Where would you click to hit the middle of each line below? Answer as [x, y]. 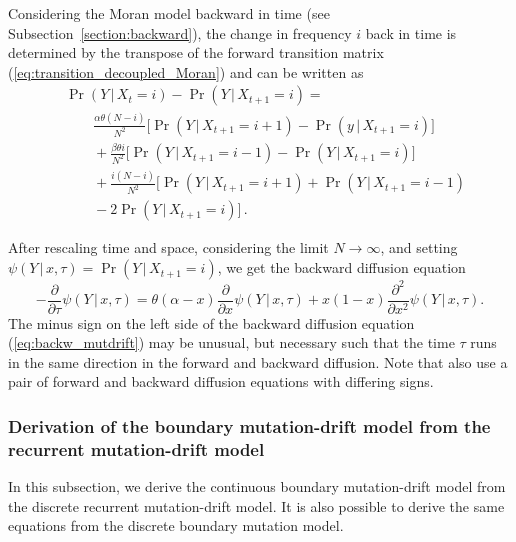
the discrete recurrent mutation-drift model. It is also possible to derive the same [256, 505]
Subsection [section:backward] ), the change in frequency [180, 32]
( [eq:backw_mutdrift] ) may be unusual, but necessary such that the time [231, 342]
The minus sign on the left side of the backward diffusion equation [211, 322]
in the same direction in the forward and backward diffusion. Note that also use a [258, 361]
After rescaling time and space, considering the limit [168, 247]
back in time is [411, 32]
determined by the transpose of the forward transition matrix [196, 52]
